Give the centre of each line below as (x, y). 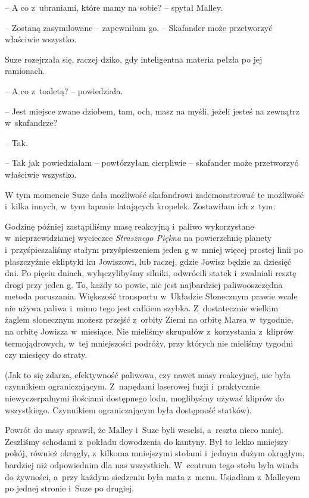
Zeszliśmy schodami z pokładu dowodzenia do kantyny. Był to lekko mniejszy (147, 441)
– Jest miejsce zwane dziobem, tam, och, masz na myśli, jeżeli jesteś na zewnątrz (152, 111)
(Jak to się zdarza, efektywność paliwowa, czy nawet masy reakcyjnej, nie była (148, 374)
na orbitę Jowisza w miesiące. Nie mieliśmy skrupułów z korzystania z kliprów (149, 331)
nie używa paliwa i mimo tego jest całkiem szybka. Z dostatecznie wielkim (142, 307)
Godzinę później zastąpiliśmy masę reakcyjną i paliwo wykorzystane (129, 226)
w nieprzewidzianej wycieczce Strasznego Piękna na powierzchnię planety (138, 238)
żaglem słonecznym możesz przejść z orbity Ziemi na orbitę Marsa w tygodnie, (149, 319)
